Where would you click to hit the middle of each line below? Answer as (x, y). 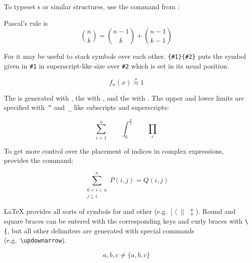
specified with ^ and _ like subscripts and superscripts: (87, 107)
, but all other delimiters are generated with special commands (101, 230)
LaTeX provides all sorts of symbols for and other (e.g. (86, 211)
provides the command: (39, 160)
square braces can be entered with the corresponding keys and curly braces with (123, 221)
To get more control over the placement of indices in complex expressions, (114, 150)
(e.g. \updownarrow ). (35, 240)
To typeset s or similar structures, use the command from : (92, 6)
